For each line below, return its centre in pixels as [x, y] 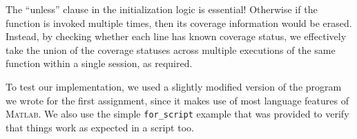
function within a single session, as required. [99, 63]
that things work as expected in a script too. [100, 127]
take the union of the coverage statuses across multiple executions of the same [171, 49]
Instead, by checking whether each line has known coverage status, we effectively [176, 36]
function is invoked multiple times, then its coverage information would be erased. [179, 22]
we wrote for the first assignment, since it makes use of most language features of [177, 100]
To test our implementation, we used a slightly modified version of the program [174, 86]
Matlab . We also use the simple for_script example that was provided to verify [177, 114]
